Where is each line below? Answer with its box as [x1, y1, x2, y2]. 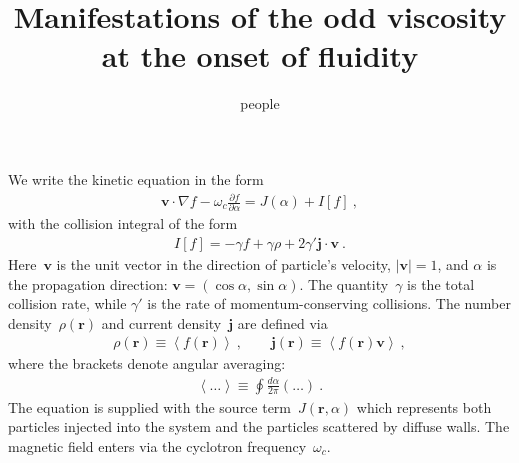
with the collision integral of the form [8, 213, 238, 234]
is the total [407, 273, 475, 294]
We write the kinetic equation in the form [8, 168, 264, 189]
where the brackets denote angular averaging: [8, 353, 286, 374]
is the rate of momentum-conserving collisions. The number [147, 293, 511, 314]
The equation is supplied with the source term [8, 396, 292, 417]
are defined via [237, 312, 328, 333]
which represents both [356, 396, 492, 417]
